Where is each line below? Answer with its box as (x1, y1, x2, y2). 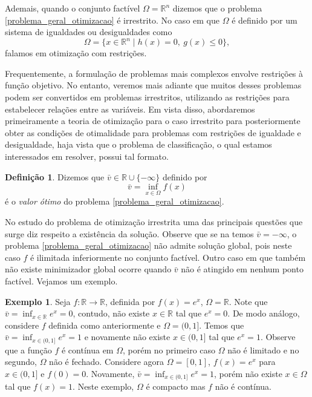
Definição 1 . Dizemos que (5, 170, 105, 183)
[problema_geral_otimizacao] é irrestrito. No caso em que (5, 13, 219, 26)
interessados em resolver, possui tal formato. (5, 150, 169, 163)
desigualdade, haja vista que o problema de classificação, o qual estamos (5, 138, 272, 151)
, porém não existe (213, 367, 282, 380)
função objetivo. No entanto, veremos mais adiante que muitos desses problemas (5, 79, 302, 91)
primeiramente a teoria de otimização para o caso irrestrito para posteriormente (5, 114, 301, 127)
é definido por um (232, 13, 297, 26)
